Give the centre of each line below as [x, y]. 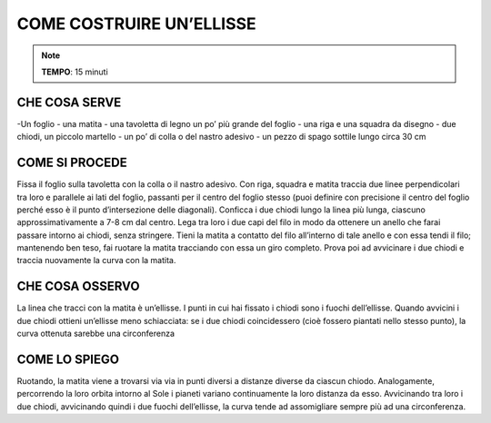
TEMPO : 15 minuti [75, 72]
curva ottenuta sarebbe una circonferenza [96, 334]
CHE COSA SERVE [69, 102]
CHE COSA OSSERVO [78, 286]
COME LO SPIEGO [68, 359]
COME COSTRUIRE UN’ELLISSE [136, 24]
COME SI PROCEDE [72, 163]
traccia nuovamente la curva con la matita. [96, 261]
